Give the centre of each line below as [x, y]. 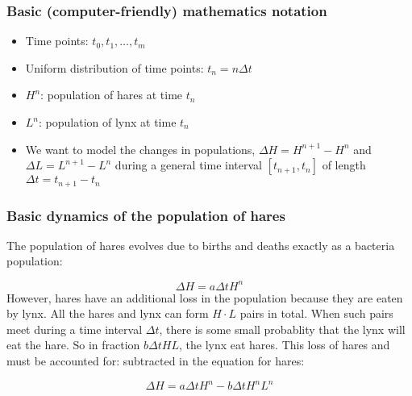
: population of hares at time [112, 95]
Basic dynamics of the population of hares [146, 215]
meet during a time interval [75, 329]
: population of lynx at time [108, 122]
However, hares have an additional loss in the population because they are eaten [205, 297]
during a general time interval [188, 165]
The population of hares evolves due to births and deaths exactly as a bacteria [201, 245]
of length [344, 165]
